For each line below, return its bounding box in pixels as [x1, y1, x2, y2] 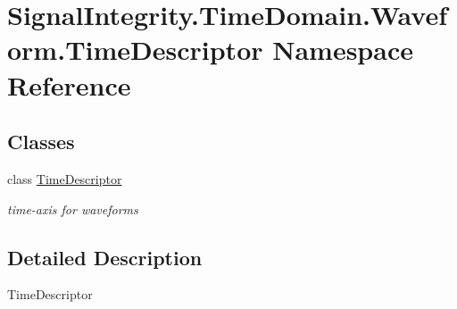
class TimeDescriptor [7, 169, 122, 188]
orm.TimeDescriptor [7, 31, 263, 68]
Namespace [272, 31, 413, 68]
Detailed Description [7, 243, 203, 271]
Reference [7, 66, 131, 103]
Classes [7, 128, 75, 155]
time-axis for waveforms [7, 199, 138, 218]
